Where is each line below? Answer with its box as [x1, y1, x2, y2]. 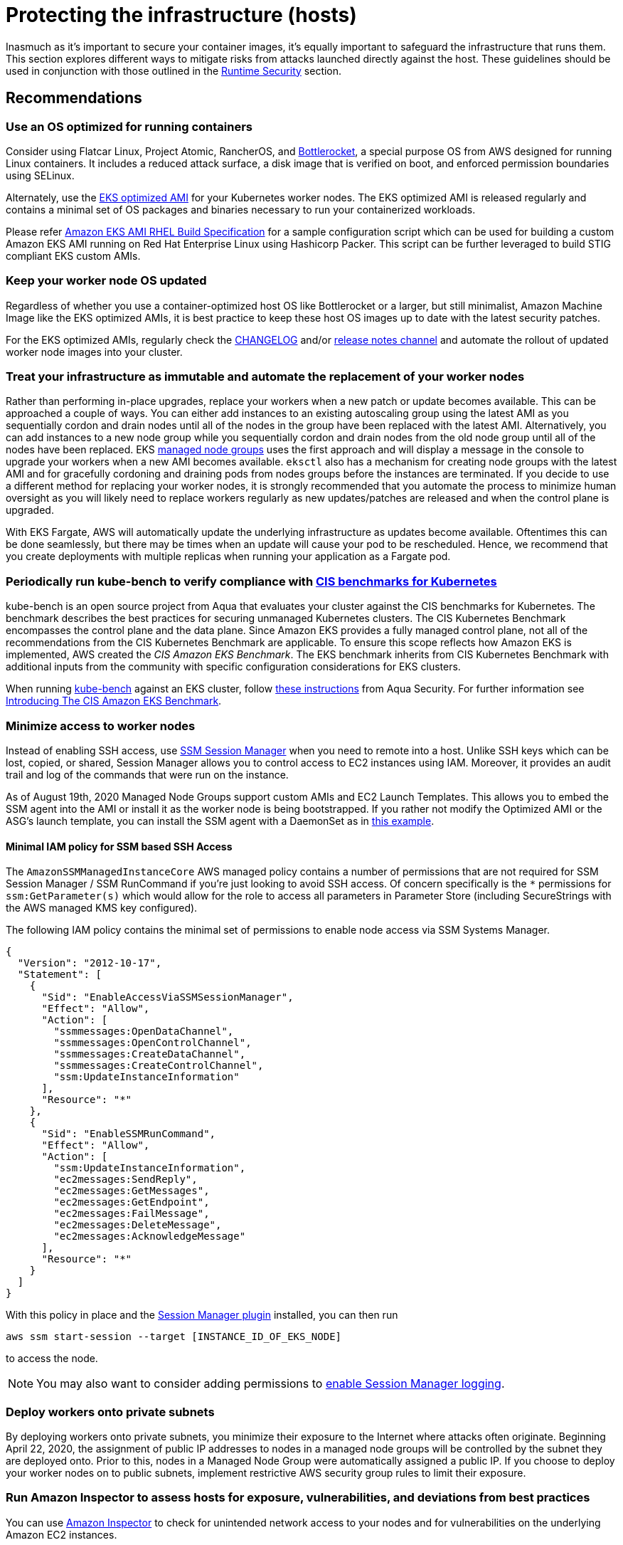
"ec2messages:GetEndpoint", [53, 1196, 210, 1208]
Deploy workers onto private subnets [6, 1404, 215, 1419]
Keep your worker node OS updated [6, 273, 207, 288]
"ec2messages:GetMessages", [53, 1185, 210, 1197]
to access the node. [6, 1352, 98, 1365]
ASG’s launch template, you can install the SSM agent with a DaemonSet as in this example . [6, 814, 435, 827]
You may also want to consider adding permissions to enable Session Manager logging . [36, 1376, 505, 1391]
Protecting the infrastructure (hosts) [6, 3, 357, 27]
